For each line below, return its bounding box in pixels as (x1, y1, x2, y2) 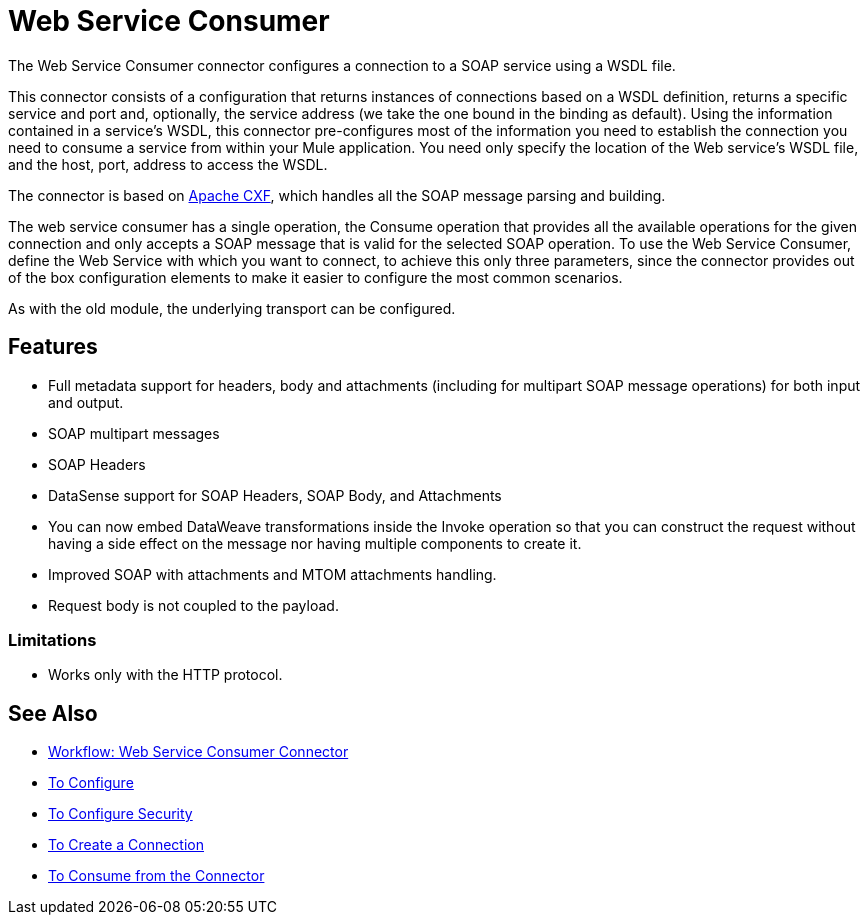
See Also (8, 700, 98, 726)
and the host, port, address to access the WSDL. (8, 155, 328, 173)
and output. (48, 393, 124, 411)
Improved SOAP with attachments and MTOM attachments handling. (48, 565, 497, 583)
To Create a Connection (48, 836, 205, 854)
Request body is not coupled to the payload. (48, 596, 339, 614)
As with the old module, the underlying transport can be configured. (8, 299, 456, 317)
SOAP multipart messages (48, 424, 220, 442)
